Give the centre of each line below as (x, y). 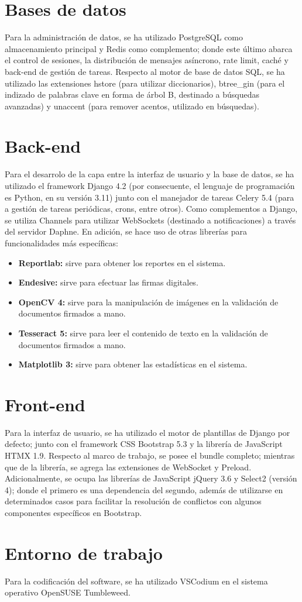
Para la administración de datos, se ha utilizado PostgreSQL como (124, 37)
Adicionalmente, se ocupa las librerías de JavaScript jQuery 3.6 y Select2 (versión (151, 478)
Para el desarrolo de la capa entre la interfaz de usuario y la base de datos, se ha (150, 174)
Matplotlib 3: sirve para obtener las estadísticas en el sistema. (133, 364)
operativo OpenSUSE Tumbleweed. (68, 592)
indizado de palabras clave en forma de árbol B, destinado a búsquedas (132, 94)
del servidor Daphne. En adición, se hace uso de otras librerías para (126, 231)
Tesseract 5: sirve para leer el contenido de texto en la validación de (143, 333)
